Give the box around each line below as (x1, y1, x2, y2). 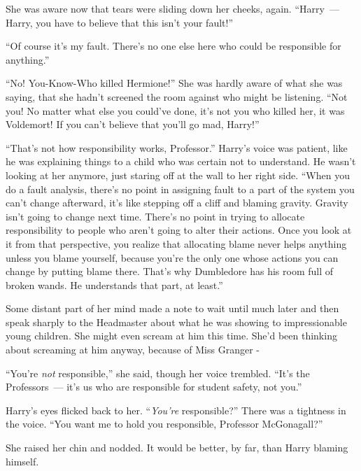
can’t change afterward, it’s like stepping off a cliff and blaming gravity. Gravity (6, 195, 348, 210)
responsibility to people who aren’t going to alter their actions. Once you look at (6, 223, 352, 237)
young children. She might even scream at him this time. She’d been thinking (6, 328, 337, 343)
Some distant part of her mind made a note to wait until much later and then (6, 301, 339, 316)
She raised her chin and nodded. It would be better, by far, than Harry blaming (6, 440, 348, 455)
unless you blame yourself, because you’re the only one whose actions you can (6, 250, 339, 265)
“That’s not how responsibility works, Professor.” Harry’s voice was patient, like (6, 140, 348, 155)
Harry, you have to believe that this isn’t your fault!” (6, 15, 234, 29)
